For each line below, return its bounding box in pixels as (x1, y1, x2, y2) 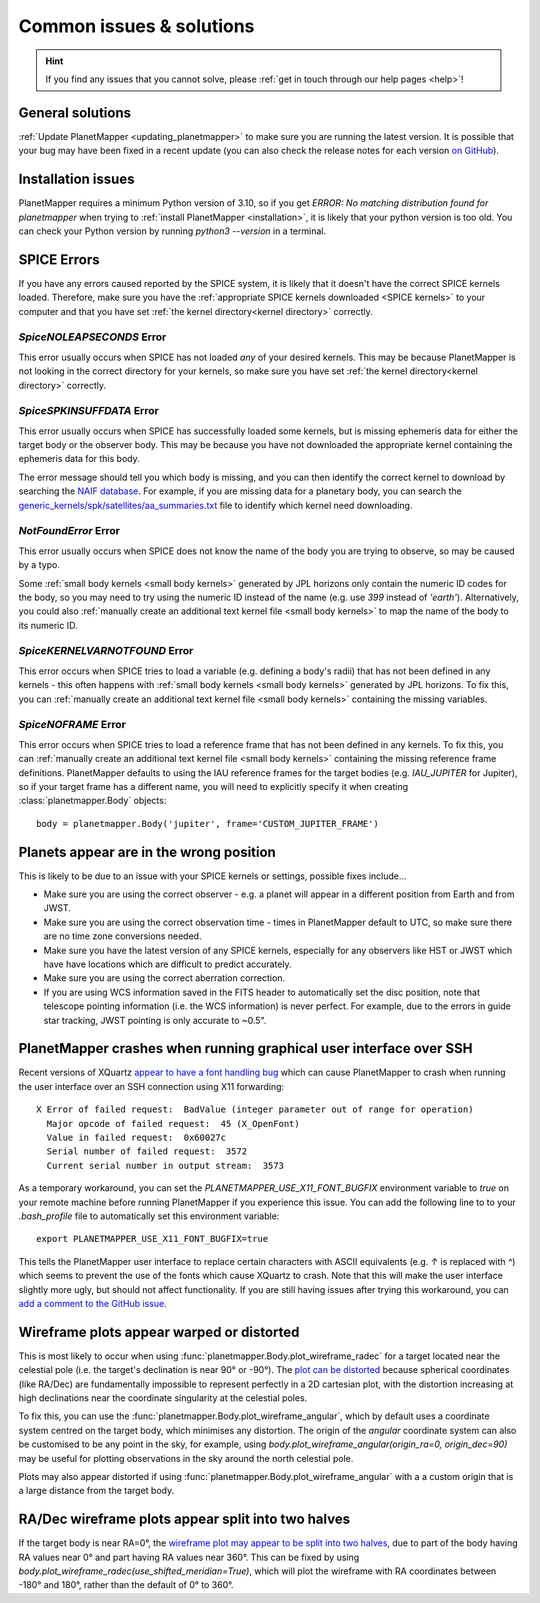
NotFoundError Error (18, 524, 120, 538)
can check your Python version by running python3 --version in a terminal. (18, 225, 327, 237)
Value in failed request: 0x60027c (46, 1132, 227, 1144)
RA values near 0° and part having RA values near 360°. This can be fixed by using (18, 1551, 360, 1563)
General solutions (18, 104, 132, 121)
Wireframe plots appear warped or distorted (18, 1323, 300, 1340)
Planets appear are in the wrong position (18, 843, 277, 860)
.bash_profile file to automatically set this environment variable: (18, 1210, 280, 1222)
